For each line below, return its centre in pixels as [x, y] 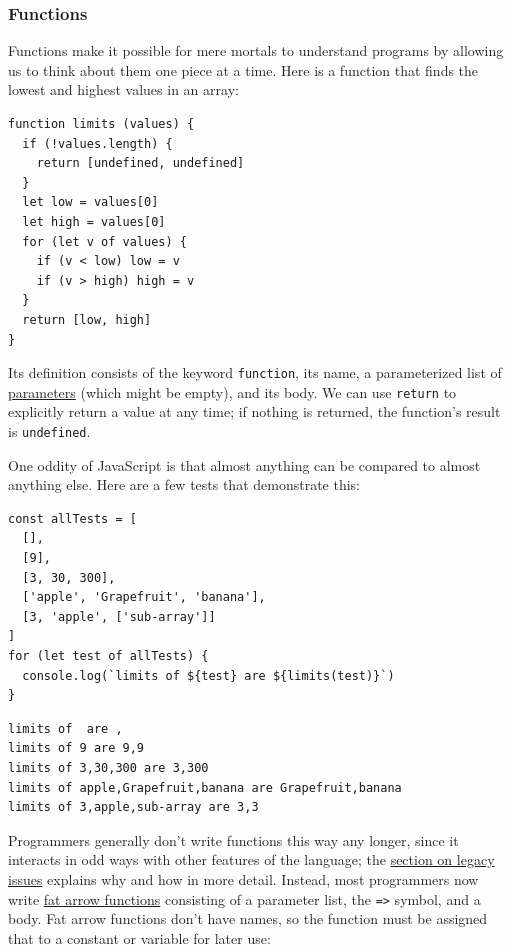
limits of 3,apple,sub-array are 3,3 [133, 807]
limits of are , [65, 728]
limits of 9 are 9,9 [76, 748]
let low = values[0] [90, 202]
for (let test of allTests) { [108, 656]
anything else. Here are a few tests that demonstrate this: [184, 484]
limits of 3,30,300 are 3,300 [108, 768]
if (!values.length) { [97, 143]
